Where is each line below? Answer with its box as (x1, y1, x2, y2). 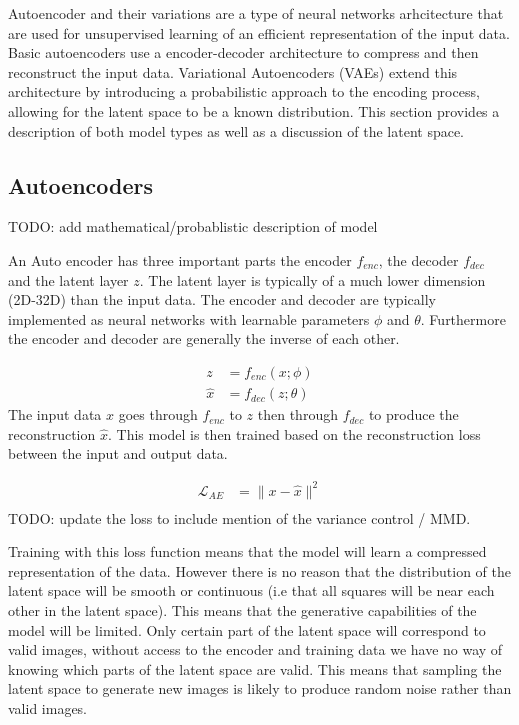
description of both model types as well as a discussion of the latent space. (8, 120, 465, 141)
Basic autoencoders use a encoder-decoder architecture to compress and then (8, 42, 479, 63)
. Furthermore (420, 308, 506, 329)
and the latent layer (8, 269, 129, 290)
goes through (118, 404, 198, 425)
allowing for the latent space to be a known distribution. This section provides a (8, 100, 500, 121)
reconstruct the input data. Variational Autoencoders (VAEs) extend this (8, 61, 458, 82)
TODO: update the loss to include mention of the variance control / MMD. (8, 507, 471, 528)
